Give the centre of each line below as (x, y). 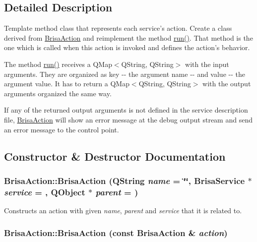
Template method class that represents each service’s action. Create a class (118, 28)
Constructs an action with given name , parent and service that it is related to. (123, 211)
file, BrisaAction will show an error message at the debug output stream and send (128, 119)
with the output (227, 84)
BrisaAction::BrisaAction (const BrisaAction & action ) (116, 232)
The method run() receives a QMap (58, 64)
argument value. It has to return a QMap (67, 84)
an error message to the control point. (62, 129)
